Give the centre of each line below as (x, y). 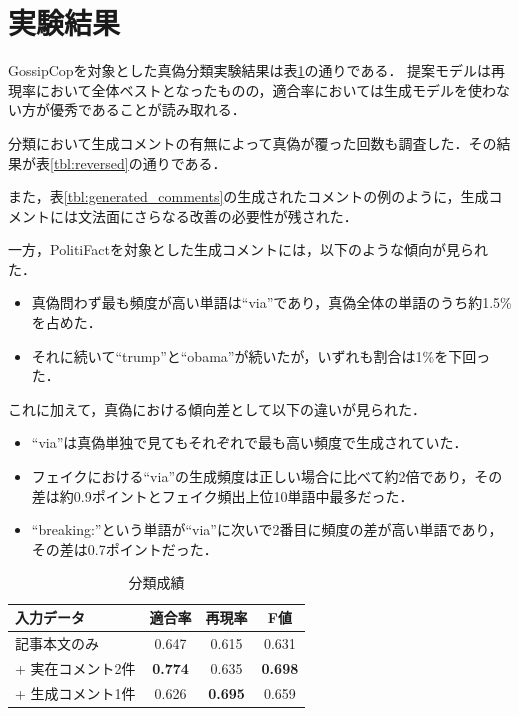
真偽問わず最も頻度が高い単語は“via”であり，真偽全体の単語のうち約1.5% (271, 302)
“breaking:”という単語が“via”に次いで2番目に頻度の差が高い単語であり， (267, 529)
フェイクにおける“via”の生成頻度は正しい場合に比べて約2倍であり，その (267, 476)
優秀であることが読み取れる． (147, 109)
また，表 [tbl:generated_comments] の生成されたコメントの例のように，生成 (248, 196)
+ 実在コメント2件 (75, 667)
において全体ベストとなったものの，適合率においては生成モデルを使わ (265, 89)
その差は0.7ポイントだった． (124, 548)
